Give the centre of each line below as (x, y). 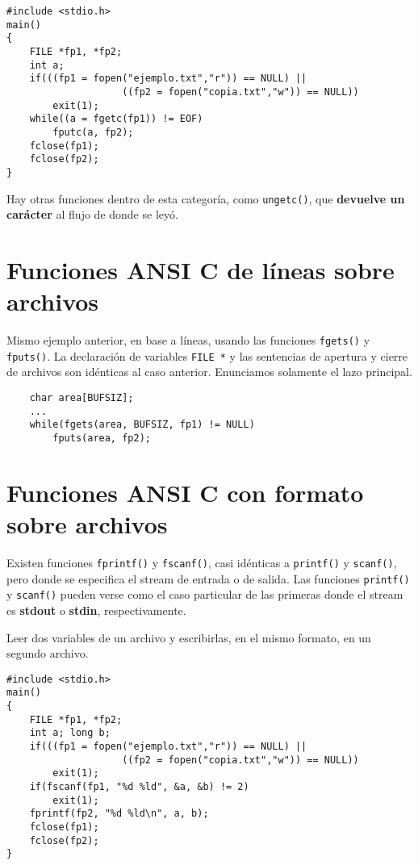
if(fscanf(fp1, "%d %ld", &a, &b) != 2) (139, 786)
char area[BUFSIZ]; (82, 398)
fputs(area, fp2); (102, 438)
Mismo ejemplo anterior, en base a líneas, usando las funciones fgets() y (188, 340)
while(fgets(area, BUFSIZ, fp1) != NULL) (142, 425)
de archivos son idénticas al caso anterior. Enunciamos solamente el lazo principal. (209, 372)
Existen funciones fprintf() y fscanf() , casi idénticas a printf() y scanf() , (202, 562)
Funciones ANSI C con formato (185, 492)
